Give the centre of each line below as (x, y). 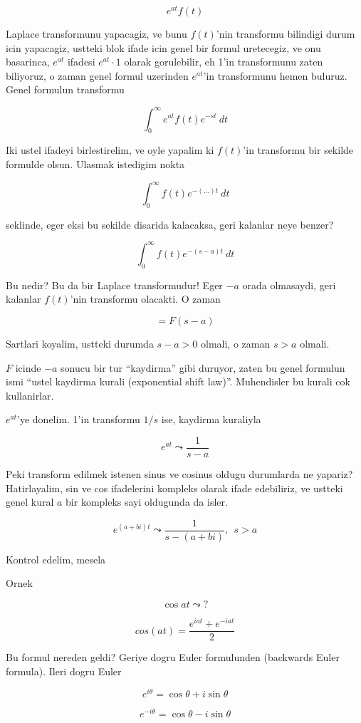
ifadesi (81, 62)
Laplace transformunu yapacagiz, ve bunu (96, 34)
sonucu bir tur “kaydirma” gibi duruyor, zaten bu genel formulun (203, 367)
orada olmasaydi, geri (289, 285)
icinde (28, 367)
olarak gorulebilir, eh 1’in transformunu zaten (224, 62)
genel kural (30, 502)
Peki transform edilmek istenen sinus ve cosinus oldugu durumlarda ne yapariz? (179, 473)
